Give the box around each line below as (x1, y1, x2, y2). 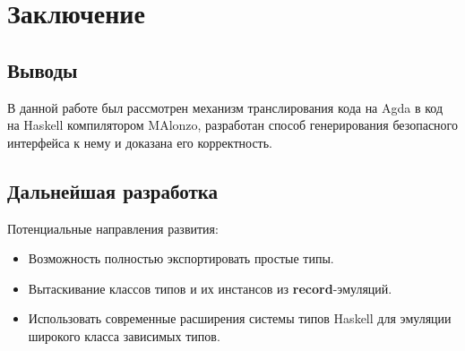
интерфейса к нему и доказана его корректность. (7, 133, 272, 151)
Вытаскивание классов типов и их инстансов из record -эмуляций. (28, 278, 392, 297)
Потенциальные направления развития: (7, 218, 219, 237)
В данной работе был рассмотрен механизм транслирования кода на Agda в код (7, 98, 443, 116)
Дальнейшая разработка (7, 176, 219, 204)
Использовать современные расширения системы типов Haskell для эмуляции (28, 309, 452, 328)
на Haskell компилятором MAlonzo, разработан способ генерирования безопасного (7, 116, 458, 134)
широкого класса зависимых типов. (28, 326, 220, 345)
